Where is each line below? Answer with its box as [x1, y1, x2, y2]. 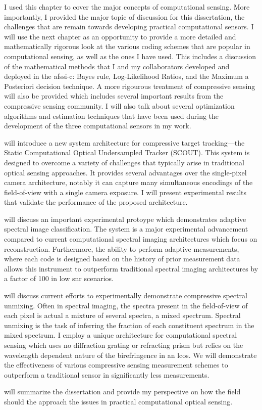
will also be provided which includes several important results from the [4, 90, 224, 101]
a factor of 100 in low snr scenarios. [4, 273, 114, 284]
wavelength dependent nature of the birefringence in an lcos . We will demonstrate [4, 349, 257, 360]
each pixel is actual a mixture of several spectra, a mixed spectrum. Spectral [4, 310, 241, 321]
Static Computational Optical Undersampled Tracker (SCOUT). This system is [4, 147, 250, 158]
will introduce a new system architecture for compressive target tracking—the [4, 137, 245, 148]
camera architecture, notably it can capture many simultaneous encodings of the [4, 177, 253, 188]
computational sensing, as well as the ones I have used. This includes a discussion [4, 51, 256, 61]
